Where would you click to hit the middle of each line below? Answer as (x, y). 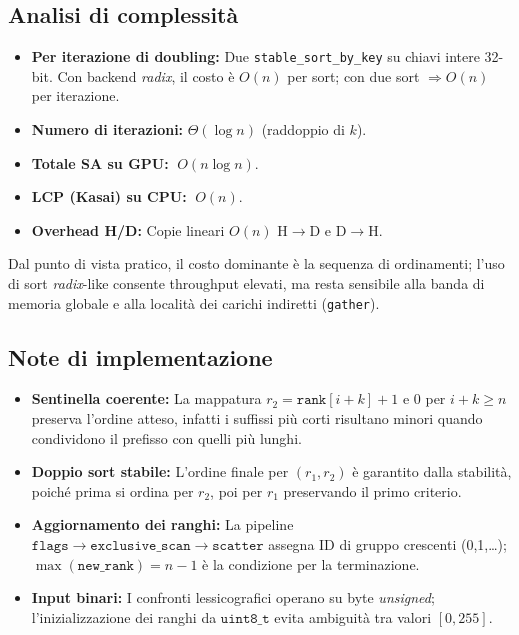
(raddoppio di (303, 129)
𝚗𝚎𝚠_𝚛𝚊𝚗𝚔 (105, 565)
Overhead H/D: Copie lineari (128, 229)
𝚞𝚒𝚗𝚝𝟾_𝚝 (245, 618)
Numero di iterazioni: (107, 129)
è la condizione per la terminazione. (311, 563)
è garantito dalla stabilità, (432, 471)
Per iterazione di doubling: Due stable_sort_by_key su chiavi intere (255, 56)
